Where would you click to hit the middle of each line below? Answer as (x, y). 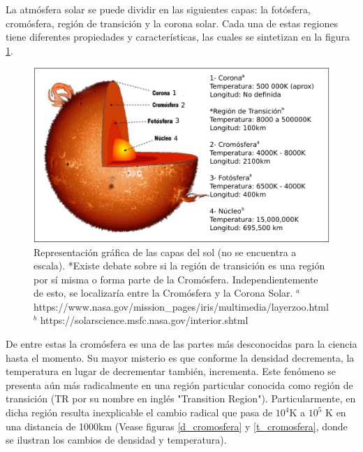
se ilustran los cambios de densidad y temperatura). (116, 440)
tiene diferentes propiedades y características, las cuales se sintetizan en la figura (178, 37)
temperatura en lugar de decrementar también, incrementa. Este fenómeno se (171, 371)
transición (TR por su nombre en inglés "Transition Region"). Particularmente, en (181, 398)
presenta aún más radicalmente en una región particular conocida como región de (179, 384)
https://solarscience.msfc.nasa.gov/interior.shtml (144, 320)
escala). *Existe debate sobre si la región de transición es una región (179, 266)
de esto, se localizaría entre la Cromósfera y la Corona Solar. (163, 293)
